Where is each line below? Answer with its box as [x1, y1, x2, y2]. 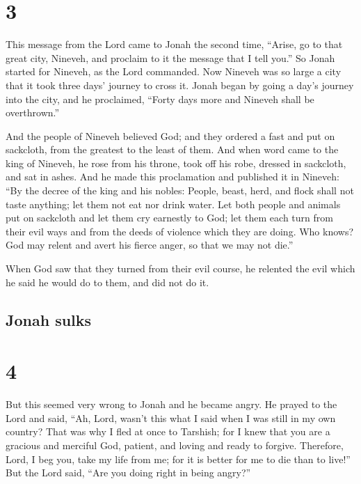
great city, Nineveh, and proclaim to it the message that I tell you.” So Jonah [6, 50, 335, 65]
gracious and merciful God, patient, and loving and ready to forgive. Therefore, [6, 437, 344, 452]
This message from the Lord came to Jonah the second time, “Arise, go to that [6, 37, 343, 52]
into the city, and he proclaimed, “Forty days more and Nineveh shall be [6, 91, 314, 106]
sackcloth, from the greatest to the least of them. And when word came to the [6, 142, 339, 157]
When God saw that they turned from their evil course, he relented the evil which [6, 261, 355, 276]
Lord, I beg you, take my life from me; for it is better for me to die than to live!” [6, 451, 351, 466]
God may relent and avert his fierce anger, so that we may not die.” [6, 237, 294, 252]
